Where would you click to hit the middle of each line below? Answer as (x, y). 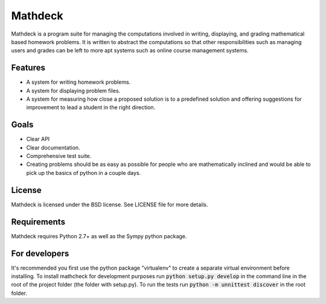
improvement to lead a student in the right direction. (91, 107)
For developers (40, 253)
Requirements (38, 222)
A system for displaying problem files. (73, 90)
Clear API (38, 139)
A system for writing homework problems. (78, 82)
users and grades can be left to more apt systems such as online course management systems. (130, 51)
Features (28, 68)
